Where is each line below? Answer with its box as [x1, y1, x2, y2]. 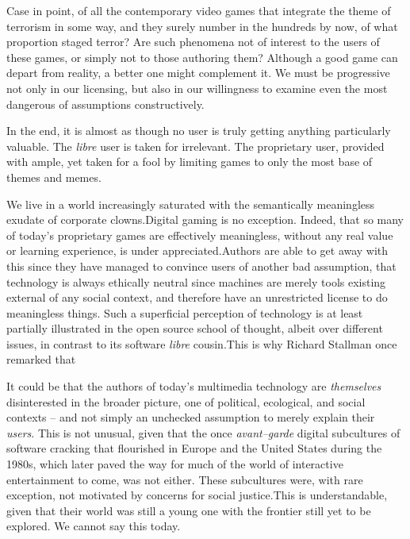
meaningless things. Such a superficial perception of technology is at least [6, 304, 363, 321]
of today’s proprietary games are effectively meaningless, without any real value [6, 226, 393, 243]
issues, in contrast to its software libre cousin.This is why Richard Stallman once [6, 335, 397, 352]
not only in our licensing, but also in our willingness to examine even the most [6, 79, 388, 96]
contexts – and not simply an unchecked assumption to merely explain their [6, 409, 375, 425]
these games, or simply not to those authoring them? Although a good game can [6, 48, 398, 65]
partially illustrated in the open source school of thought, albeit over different [6, 320, 383, 337]
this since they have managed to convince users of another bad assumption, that [6, 257, 397, 274]
